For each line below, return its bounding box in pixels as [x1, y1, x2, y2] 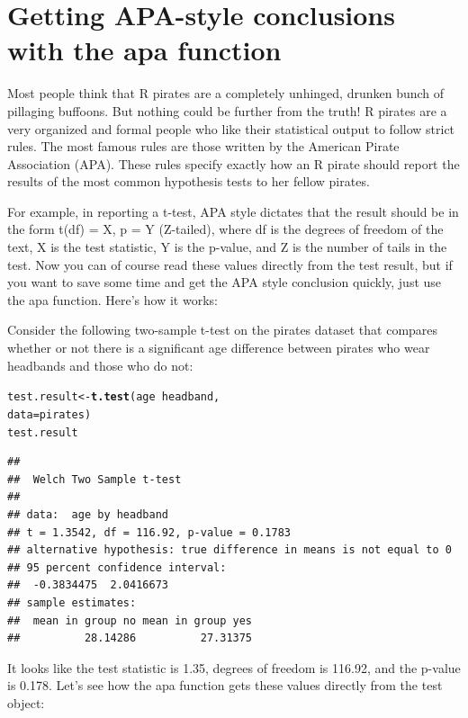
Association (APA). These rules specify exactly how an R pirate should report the [7, 154, 460, 173]
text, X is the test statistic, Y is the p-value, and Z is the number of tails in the [7, 238, 447, 256]
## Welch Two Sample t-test [7, 472, 182, 486]
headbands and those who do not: [7, 355, 193, 374]
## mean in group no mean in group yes [7, 614, 253, 627]
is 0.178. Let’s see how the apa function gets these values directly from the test [7, 676, 443, 695]
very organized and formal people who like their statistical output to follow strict [7, 119, 455, 138]
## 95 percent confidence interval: [7, 561, 227, 574]
